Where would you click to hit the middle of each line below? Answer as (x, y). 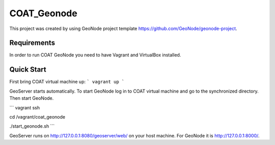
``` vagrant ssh (25, 107)
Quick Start (28, 69)
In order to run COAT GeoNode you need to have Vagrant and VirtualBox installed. (95, 55)
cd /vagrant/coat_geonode (37, 117)
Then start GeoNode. (32, 98)
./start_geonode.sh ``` (32, 126)
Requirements (32, 43)
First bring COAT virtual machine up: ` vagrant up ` (67, 82)
